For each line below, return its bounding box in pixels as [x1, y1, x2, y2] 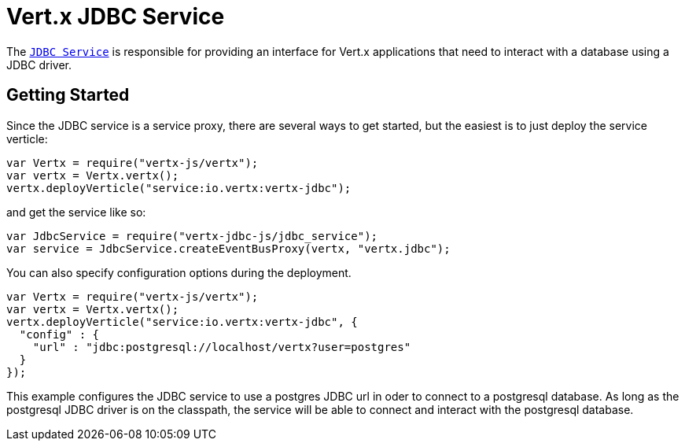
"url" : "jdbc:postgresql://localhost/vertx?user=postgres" [32, 340, 411, 353]
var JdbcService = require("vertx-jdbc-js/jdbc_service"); [6, 229, 378, 242]
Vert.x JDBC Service [6, 3, 225, 30]
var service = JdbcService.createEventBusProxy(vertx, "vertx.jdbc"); [6, 242, 451, 255]
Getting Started [6, 85, 130, 105]
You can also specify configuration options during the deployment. [6, 265, 352, 279]
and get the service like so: [6, 205, 146, 219]
